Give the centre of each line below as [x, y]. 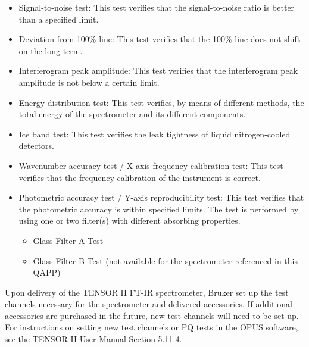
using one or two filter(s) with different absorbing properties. [129, 221]
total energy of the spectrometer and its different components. [132, 114]
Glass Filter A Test [68, 240]
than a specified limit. [59, 19]
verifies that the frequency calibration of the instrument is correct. [140, 177]
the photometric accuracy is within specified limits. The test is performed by [159, 209]
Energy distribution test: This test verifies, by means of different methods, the [161, 102]
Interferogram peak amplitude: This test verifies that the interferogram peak [158, 71]
